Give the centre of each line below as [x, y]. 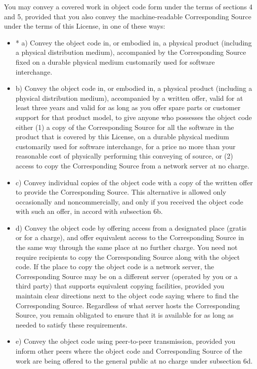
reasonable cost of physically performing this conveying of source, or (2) [124, 156]
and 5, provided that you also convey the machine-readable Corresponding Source [128, 16]
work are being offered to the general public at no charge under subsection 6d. [134, 360]
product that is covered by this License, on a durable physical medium [122, 137]
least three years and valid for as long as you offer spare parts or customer [128, 107]
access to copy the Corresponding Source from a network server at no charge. [132, 165]
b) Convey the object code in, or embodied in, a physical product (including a [134, 88]
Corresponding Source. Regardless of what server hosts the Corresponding [128, 305]
